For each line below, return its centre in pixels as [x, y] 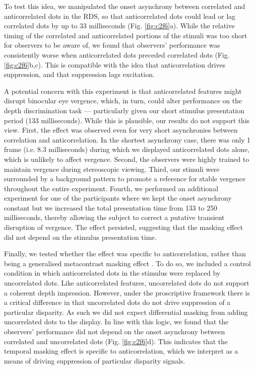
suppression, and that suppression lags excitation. [79, 74]
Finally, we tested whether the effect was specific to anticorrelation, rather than [125, 254]
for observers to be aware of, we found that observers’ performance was [112, 45]
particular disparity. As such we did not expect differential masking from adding [126, 312]
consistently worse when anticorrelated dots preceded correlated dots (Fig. [117, 54]
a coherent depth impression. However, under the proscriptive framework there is [127, 292]
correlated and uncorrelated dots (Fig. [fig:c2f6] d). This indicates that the [116, 341]
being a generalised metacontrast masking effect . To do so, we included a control [127, 263]
